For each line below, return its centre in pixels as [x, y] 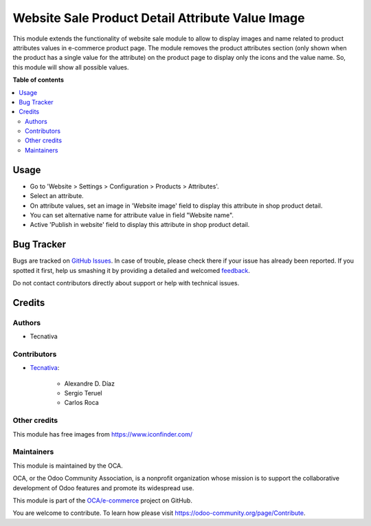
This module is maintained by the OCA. [68, 465]
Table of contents [38, 80]
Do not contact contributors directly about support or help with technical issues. [126, 283]
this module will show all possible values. [71, 67]
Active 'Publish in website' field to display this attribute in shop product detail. [140, 225]
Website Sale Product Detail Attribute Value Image [159, 18]
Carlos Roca [81, 403]
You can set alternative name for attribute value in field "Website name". [132, 215]
